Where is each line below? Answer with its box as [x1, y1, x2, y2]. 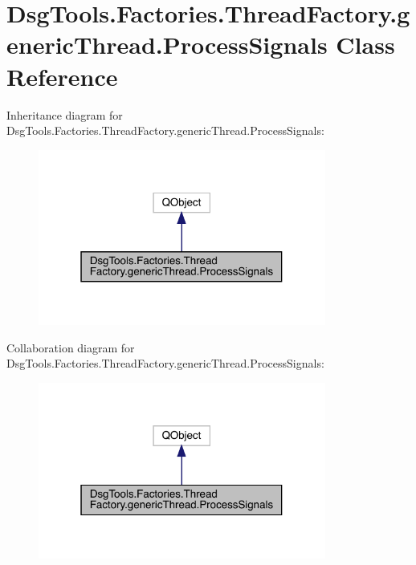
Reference [6, 59, 118, 92]
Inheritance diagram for [6, 106, 123, 123]
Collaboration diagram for [6, 339, 135, 356]
